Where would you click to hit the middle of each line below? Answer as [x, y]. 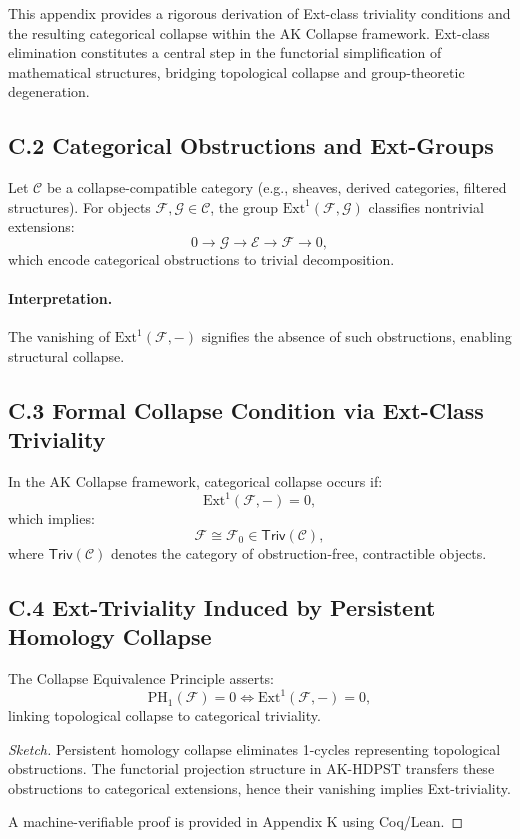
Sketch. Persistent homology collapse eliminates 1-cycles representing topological [254, 748]
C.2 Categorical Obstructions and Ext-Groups [251, 145]
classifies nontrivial [426, 206]
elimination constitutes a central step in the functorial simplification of [225, 52]
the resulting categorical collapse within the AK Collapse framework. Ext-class [249, 32]
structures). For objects [79, 206]
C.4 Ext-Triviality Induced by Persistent [222, 606]
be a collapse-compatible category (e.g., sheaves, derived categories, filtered [276, 187]
